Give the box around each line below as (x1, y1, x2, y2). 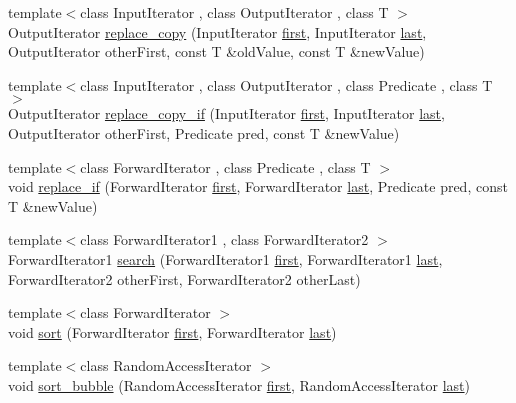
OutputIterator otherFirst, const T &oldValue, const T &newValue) (8, 41, 425, 62)
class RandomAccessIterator (80, 355, 252, 376)
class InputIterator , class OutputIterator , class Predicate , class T (80, 74, 493, 95)
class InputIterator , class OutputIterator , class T (80, 2, 389, 22)
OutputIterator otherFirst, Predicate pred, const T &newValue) (8, 122, 400, 143)
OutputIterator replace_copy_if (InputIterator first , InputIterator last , (8, 103, 445, 124)
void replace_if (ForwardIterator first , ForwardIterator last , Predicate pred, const (8, 176, 508, 197)
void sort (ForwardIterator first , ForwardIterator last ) (8, 321, 337, 342)
